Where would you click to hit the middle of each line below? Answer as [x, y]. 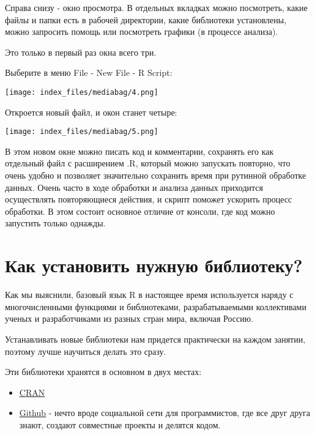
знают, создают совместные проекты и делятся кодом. [120, 424]
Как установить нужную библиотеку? [154, 265]
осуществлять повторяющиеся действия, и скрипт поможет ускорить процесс [149, 199]
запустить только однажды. [55, 223]
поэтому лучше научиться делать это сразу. [86, 351]
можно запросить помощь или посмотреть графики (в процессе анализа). [142, 32]
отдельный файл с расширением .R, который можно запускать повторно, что [148, 163]
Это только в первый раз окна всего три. [81, 52]
